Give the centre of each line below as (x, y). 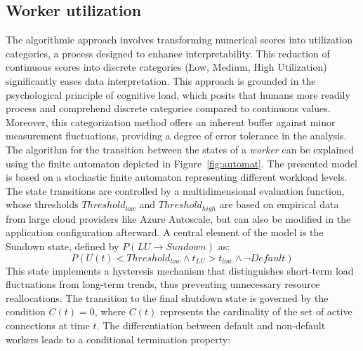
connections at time (48, 325)
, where (110, 311)
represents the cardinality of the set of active (256, 311)
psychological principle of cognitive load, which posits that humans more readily (178, 94)
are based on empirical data (279, 204)
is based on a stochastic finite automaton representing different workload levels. (177, 177)
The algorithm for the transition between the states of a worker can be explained (180, 149)
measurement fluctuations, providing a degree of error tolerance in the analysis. (176, 136)
